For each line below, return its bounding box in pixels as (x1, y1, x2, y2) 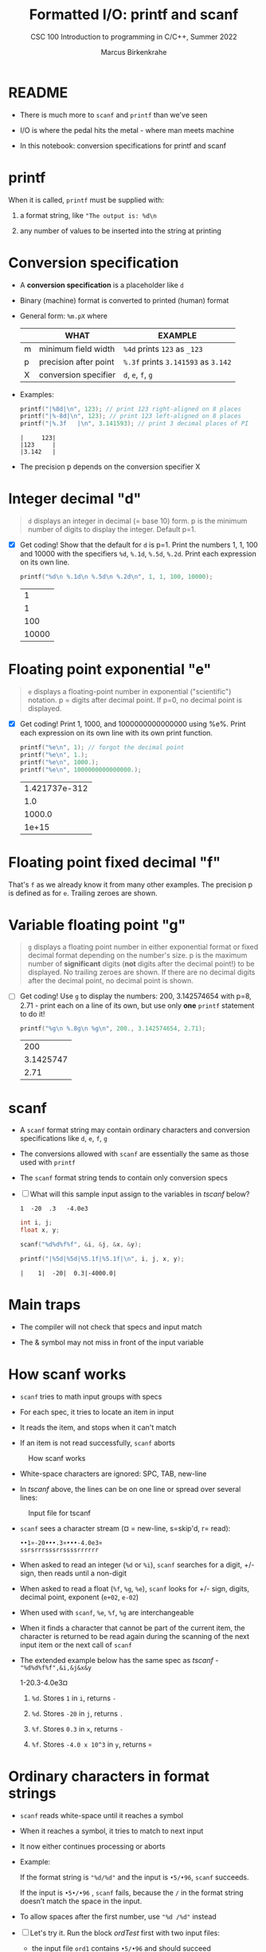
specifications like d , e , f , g (19, 1134, 108, 1143)
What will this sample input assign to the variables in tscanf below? (29, 1189, 250, 1199)
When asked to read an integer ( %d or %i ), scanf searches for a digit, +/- (19, 1560, 255, 1569)
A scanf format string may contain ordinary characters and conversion (19, 1125, 251, 1135)
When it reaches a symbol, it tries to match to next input (19, 1825, 204, 1836)
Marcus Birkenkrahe (100, 47, 167, 57)
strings (8, 1784, 57, 1802)
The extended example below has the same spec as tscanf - (19, 1655, 219, 1665)
